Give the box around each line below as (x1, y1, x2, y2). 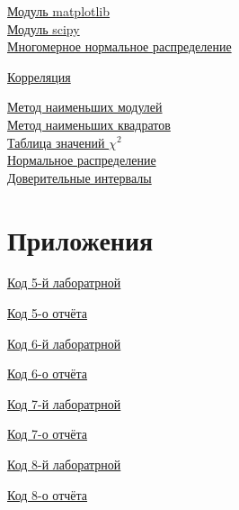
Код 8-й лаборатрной (7, 455, 121, 474)
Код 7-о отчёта (7, 424, 88, 443)
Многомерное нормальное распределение (7, 37, 232, 56)
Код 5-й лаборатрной (7, 273, 121, 292)
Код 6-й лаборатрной (7, 333, 121, 352)
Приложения (7, 221, 154, 258)
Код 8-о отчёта (7, 485, 88, 504)
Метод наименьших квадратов (7, 114, 171, 133)
